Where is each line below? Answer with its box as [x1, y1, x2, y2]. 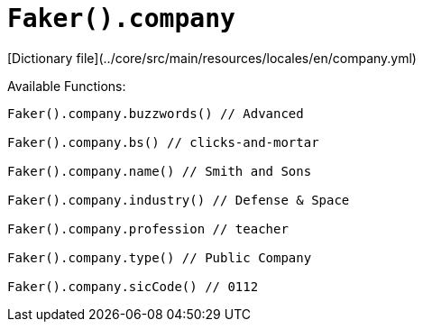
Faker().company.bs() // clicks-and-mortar [7, 134, 319, 150]
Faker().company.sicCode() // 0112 [7, 279, 259, 294]
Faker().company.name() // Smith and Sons [7, 163, 312, 178]
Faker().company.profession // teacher [7, 221, 289, 236]
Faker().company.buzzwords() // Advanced [7, 105, 304, 121]
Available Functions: [7, 78, 126, 94]
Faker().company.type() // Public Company [7, 250, 312, 265]
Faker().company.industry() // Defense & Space [7, 192, 350, 207]
